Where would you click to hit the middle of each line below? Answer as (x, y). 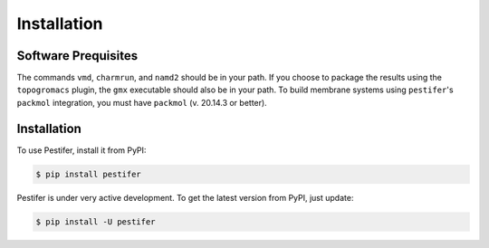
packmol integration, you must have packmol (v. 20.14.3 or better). (142, 102)
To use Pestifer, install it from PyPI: (81, 150)
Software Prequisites (77, 56)
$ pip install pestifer (89, 174)
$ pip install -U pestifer (96, 221)
